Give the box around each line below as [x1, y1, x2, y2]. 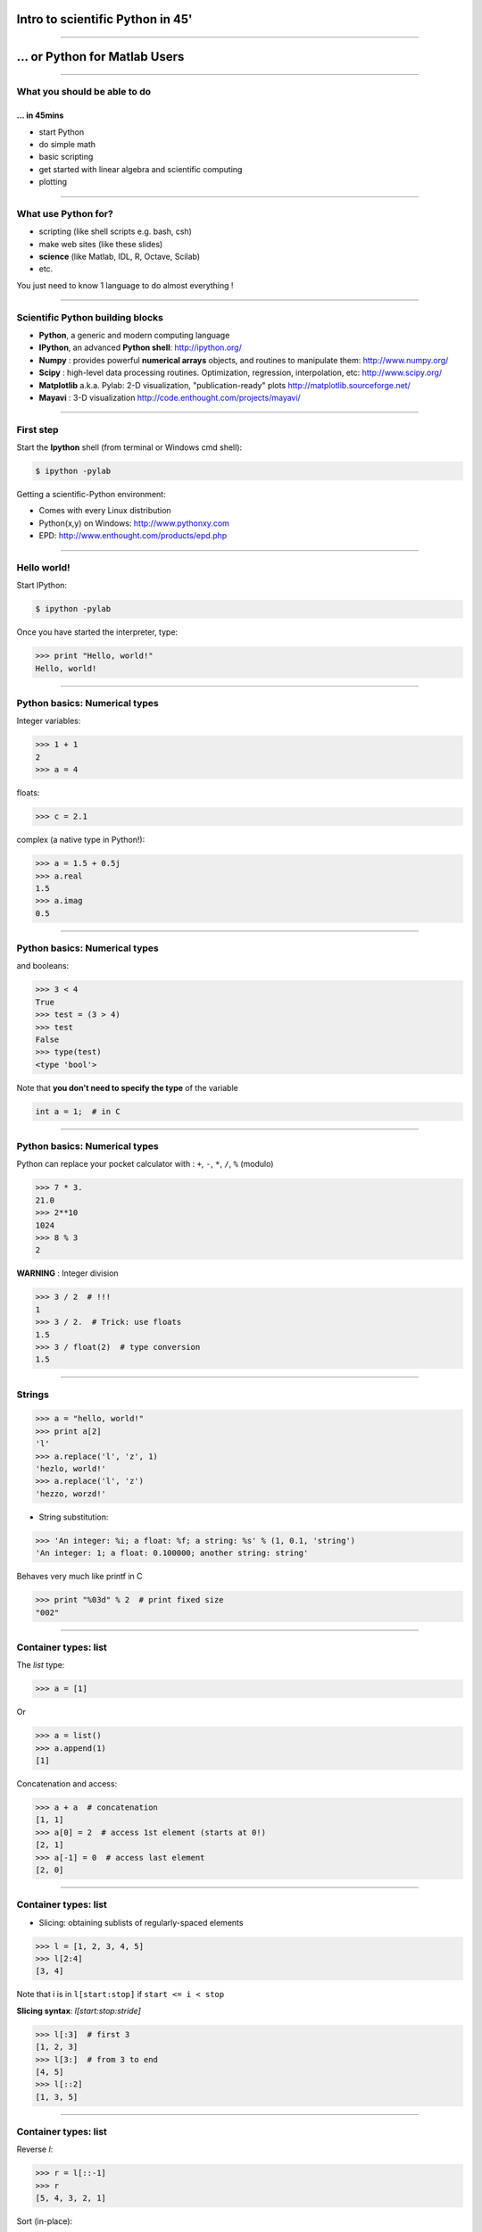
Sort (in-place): [16, 2216, 73, 2227]
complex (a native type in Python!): [16, 835, 145, 845]
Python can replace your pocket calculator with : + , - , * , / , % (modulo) [16, 1159, 274, 1170]
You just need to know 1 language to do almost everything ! [16, 279, 234, 290]
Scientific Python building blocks [16, 311, 164, 323]
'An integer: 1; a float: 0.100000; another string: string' [35, 1548, 309, 1558]
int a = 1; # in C [35, 1106, 120, 1116]
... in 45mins [16, 110, 64, 121]
